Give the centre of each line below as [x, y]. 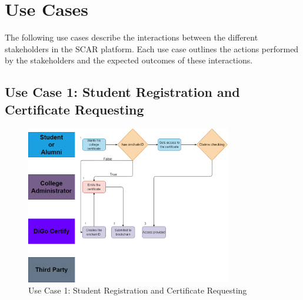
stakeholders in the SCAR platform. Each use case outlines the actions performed [152, 48]
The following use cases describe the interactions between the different [131, 37]
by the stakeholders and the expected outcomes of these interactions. [129, 60]
